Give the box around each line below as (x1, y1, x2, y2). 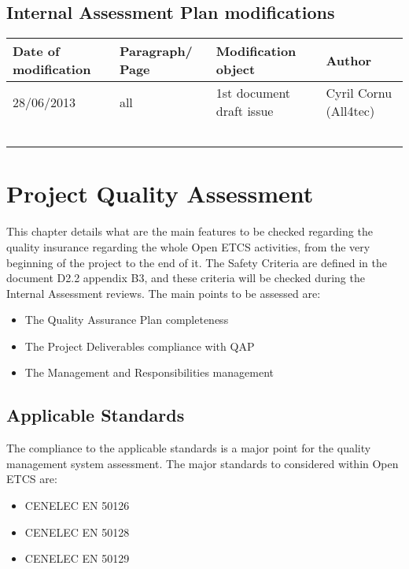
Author (326, 50, 372, 69)
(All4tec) (326, 102, 375, 121)
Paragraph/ (119, 42, 193, 61)
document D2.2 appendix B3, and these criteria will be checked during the (6, 270, 365, 286)
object (216, 60, 256, 79)
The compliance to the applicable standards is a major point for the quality (6, 440, 371, 456)
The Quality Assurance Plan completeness (24, 311, 229, 328)
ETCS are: (6, 470, 57, 487)
